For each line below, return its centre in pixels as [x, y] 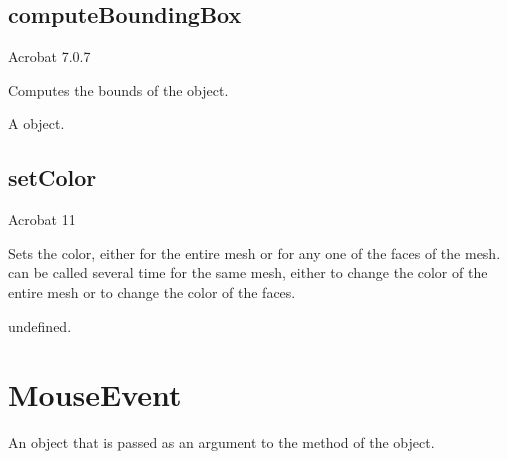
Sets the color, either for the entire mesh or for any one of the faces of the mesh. [254, 252]
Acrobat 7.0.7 [49, 56]
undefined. [40, 325]
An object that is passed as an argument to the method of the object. [221, 442]
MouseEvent [95, 394]
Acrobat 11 [42, 219]
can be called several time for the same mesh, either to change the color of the [248, 272]
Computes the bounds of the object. [118, 89]
